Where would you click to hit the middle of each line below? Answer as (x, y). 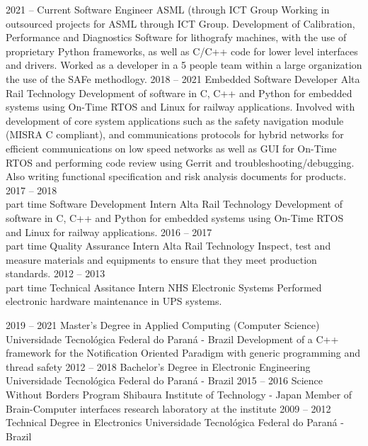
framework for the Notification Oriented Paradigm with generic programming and (183, 353)
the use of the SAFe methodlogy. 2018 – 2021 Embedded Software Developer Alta (183, 78)
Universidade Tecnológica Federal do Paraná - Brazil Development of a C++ (172, 339)
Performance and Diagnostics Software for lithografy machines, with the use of (176, 37)
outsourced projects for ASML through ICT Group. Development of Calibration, (180, 23)
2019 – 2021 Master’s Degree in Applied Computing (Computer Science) (163, 325)
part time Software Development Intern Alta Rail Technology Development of (174, 204)
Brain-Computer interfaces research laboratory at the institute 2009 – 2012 (168, 408)
